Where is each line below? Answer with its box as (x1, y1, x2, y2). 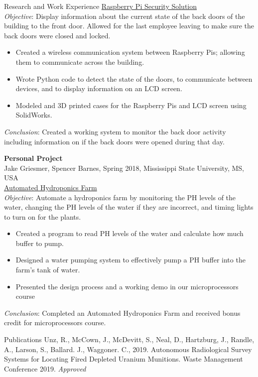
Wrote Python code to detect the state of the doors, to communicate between (15, 73, 253, 84)
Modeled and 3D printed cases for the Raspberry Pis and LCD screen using (15, 100, 247, 110)
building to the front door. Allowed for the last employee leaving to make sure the (4, 20, 254, 31)
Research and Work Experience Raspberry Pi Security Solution (4, 1, 197, 11)
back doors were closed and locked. (4, 30, 111, 40)
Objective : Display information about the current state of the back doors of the (4, 10, 245, 21)
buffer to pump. (15, 238, 64, 248)
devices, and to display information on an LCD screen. (15, 83, 182, 94)
